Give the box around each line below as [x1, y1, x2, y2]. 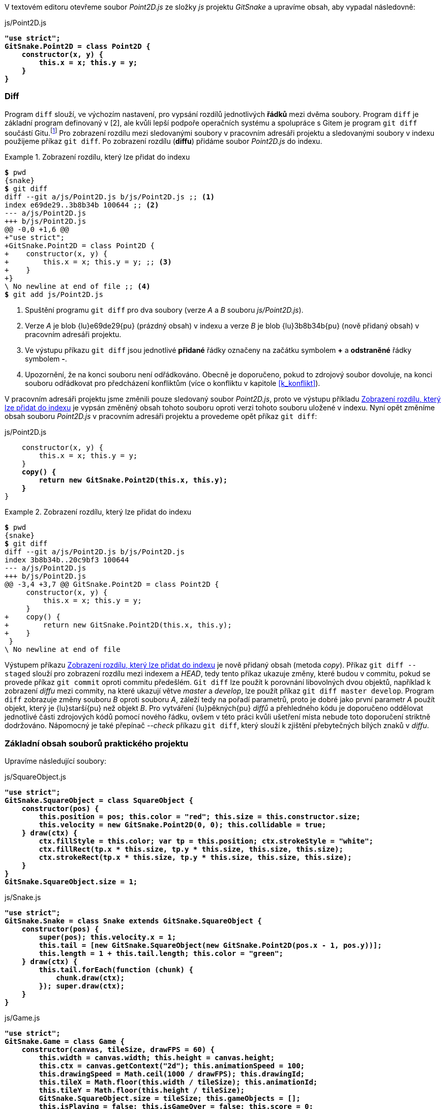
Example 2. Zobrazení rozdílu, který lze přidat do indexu [5, 507, 192, 517]
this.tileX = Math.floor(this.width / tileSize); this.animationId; [39, 1078, 318, 1087]
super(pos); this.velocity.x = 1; [39, 933, 176, 942]
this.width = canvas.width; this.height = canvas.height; [39, 1054, 275, 1062]
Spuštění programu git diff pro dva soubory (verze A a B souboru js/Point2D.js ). [25, 306, 304, 315]
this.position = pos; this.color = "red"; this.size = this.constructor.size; [39, 813, 361, 821]
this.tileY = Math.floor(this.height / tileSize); [39, 1086, 245, 1095]
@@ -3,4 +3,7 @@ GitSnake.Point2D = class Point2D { [5, 580, 219, 589]
